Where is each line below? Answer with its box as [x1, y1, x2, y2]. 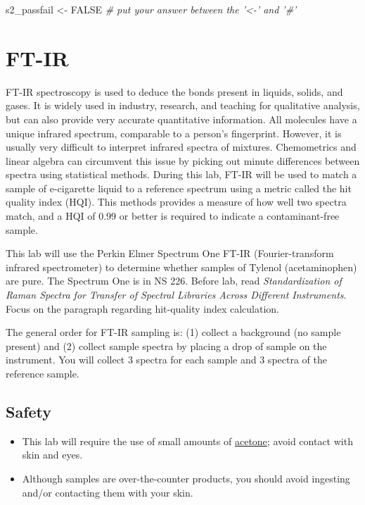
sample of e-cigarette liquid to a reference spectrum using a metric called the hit [6, 180, 352, 195]
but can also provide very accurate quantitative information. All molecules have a [6, 111, 357, 126]
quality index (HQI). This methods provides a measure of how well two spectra [6, 194, 347, 209]
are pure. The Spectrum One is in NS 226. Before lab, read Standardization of [6, 273, 342, 288]
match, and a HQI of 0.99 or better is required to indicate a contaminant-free [6, 208, 340, 223]
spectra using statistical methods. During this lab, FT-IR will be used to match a [6, 167, 357, 182]
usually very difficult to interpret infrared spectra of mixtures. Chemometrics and [6, 139, 357, 154]
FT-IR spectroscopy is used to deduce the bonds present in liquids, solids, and [6, 84, 343, 99]
